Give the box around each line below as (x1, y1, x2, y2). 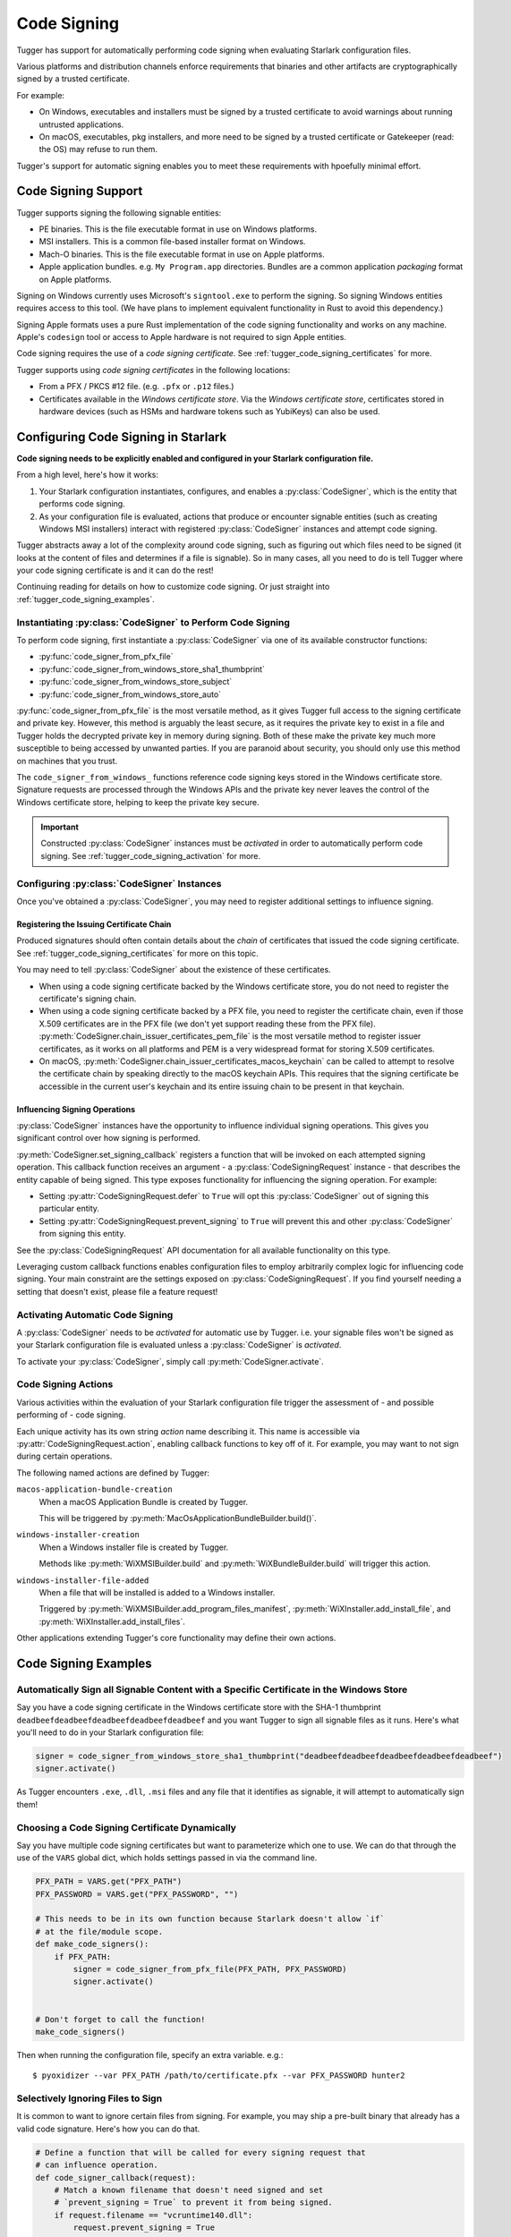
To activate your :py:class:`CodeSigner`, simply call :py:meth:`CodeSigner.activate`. (16, 1356, 324, 1366)
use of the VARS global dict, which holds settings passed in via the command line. (16, 1852, 318, 1863)
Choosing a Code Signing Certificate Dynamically (16, 1821, 237, 1833)
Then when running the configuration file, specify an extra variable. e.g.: (16, 2049, 284, 2060)
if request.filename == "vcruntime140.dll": (54, 2210, 253, 2220)
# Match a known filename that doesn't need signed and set (54, 2185, 324, 2196)
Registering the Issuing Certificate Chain (16, 919, 172, 930)
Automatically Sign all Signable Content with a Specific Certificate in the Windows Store (16, 1683, 408, 1696)
